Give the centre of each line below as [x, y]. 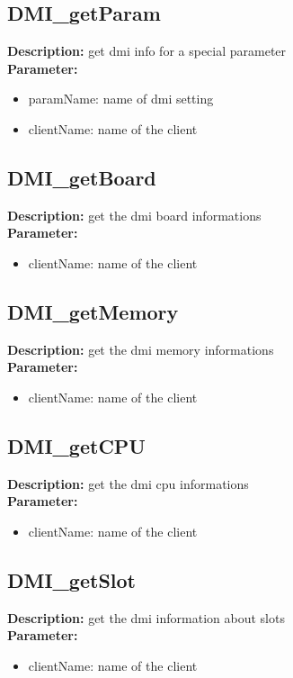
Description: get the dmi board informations [134, 215]
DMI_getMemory [93, 311]
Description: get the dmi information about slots [146, 617]
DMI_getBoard [82, 177]
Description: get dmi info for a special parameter [147, 51]
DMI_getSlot [71, 579]
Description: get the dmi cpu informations [128, 483]
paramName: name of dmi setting [121, 99]
